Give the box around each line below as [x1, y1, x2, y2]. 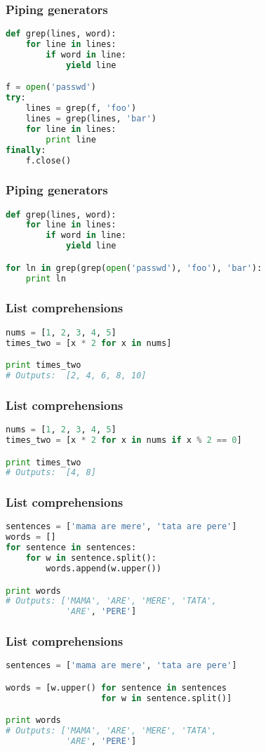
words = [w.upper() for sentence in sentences [6, 682, 227, 693]
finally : [6, 145, 46, 155]
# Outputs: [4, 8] [6, 467, 96, 478]
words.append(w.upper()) [46, 563, 161, 573]
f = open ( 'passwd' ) [6, 82, 96, 93]
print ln [25, 273, 66, 284]
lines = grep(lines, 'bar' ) [25, 114, 157, 124]
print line [46, 134, 96, 145]
